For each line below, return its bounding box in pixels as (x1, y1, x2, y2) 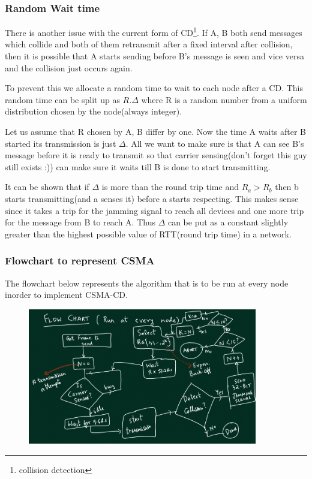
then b (275, 180, 299, 193)
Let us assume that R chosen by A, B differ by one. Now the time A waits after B (5, 125, 307, 138)
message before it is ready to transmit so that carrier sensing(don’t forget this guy (5, 149, 307, 161)
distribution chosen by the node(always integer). (5, 105, 182, 118)
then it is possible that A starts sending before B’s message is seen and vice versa (5, 50, 304, 62)
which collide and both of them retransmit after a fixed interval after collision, (5, 38, 293, 50)
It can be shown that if (5, 180, 89, 193)
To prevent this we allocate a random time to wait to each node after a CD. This (5, 82, 304, 94)
